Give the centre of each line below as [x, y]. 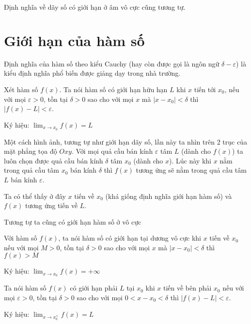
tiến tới [205, 89]
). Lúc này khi [190, 160]
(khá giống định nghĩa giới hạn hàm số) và [169, 196]
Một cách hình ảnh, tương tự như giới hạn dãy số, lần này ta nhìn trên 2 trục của [125, 141]
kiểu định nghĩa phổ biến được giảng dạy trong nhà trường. [92, 73]
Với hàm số [21, 238]
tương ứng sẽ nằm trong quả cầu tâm [191, 170]
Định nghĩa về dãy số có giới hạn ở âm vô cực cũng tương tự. [95, 7]
